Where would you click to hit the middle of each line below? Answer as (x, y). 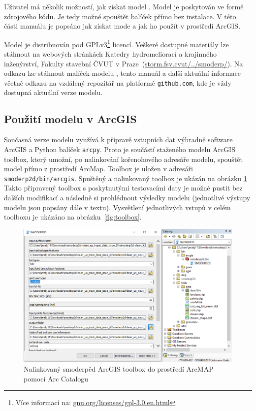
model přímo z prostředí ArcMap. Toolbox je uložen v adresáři (98, 169)
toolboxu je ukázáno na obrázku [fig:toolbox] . (73, 217)
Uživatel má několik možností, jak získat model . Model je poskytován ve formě (124, 6)
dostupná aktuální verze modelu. (53, 92)
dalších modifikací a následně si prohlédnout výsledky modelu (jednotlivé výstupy (127, 197)
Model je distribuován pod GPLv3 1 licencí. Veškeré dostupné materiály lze (116, 43)
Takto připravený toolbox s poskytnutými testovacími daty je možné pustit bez (123, 188)
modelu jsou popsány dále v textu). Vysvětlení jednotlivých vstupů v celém (117, 207)
